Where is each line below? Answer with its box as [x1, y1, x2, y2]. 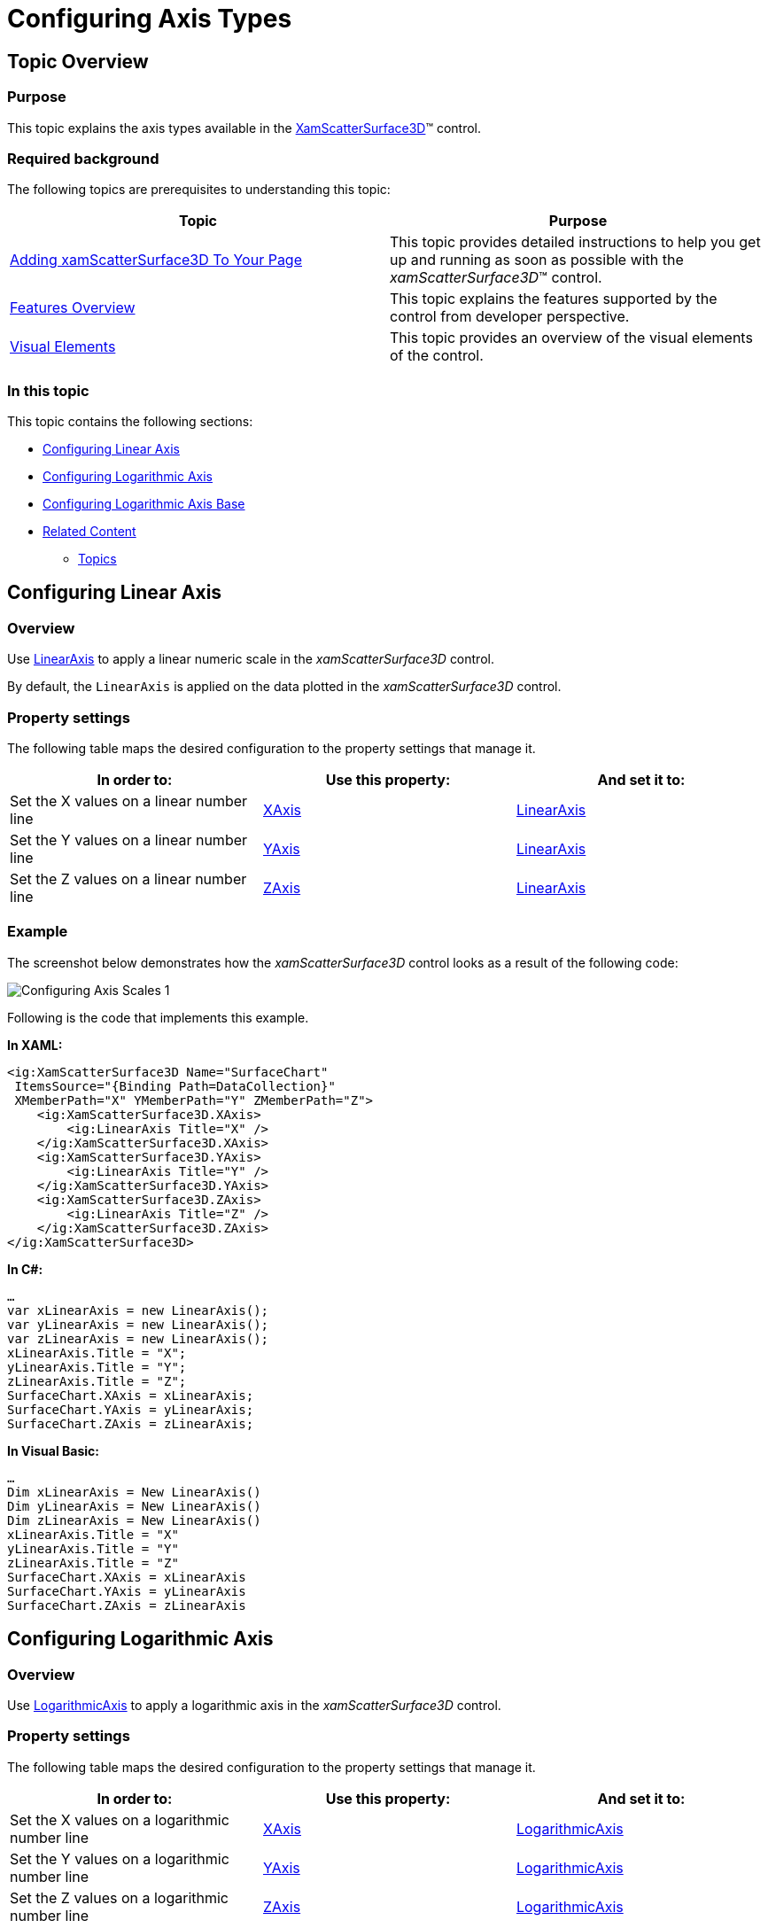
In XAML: [7, 1037, 63, 1053]
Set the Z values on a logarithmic [10, 1888, 229, 1907]
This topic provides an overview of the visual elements [390, 329, 753, 347]
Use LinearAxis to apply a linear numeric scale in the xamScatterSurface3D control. [7, 651, 494, 667]
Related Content [43, 524, 136, 540]
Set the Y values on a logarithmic [10, 1849, 229, 1868]
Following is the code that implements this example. [7, 1009, 309, 1025]
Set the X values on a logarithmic [10, 1810, 229, 1829]
